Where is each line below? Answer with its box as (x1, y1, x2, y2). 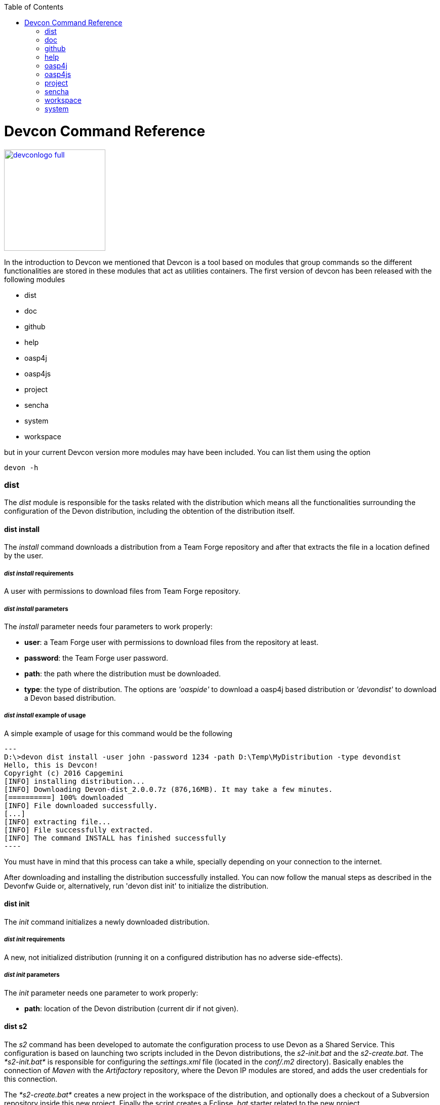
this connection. (4, 1074, 58, 1083)
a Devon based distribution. (24, 694, 116, 703)
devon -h (4, 463, 38, 472)
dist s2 (4, 1022, 27, 1031)
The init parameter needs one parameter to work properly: (4, 988, 198, 997)
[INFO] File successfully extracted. (4, 825, 154, 834)
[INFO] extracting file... (4, 817, 111, 826)
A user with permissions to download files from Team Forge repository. (4, 587, 241, 596)
